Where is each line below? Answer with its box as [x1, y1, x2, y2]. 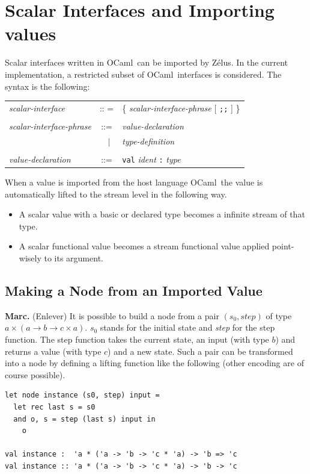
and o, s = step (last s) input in [13, 414, 156, 423]
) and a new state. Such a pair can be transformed [108, 345, 293, 357]
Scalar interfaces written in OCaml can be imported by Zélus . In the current [5, 56, 288, 69]
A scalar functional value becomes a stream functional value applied [19, 240, 270, 252]
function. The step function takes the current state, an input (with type [5, 333, 269, 346]
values [5, 21, 56, 46]
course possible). [5, 368, 65, 381]
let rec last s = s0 [13, 403, 96, 412]
